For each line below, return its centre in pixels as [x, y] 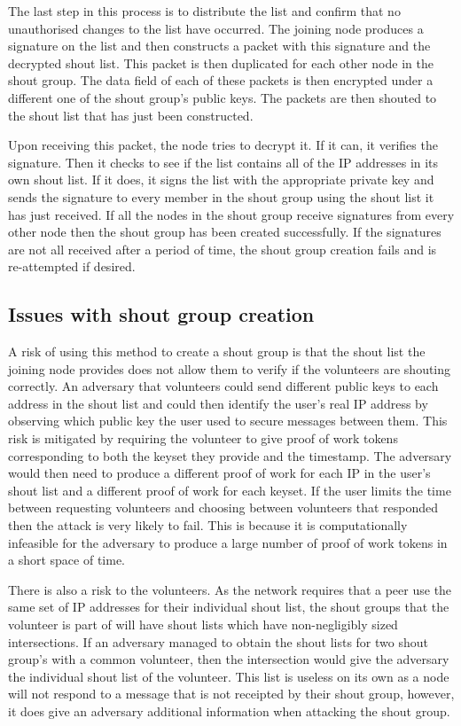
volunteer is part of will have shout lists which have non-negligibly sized [203, 625]
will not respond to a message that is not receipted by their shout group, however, [231, 694]
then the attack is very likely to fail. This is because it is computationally [208, 525]
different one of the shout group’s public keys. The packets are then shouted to [223, 97]
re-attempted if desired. [72, 266]
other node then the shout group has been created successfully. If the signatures [225, 232]
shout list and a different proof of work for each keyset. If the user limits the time [230, 490]
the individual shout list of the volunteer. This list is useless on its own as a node [229, 676]
